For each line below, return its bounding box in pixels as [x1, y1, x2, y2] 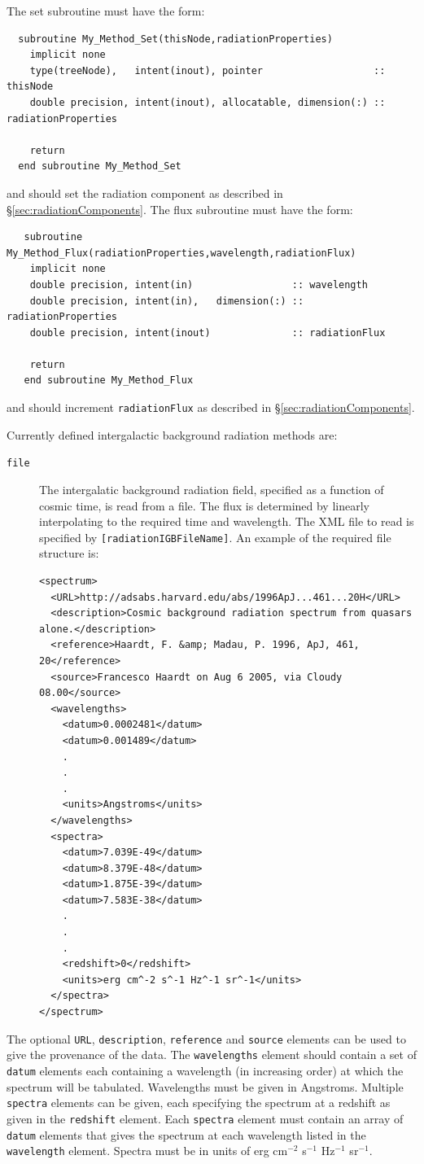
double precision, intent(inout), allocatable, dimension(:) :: [29, 96, 386, 108]
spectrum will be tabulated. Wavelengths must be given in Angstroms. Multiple [7, 1078, 404, 1095]
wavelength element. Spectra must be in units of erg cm [7, 1142, 288, 1159]
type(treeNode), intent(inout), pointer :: [29, 64, 386, 77]
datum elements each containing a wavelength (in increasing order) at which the [7, 1061, 404, 1079]
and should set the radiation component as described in [7, 184, 283, 201]
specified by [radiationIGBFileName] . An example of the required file [39, 528, 391, 545]
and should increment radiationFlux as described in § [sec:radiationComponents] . [7, 399, 415, 416]
